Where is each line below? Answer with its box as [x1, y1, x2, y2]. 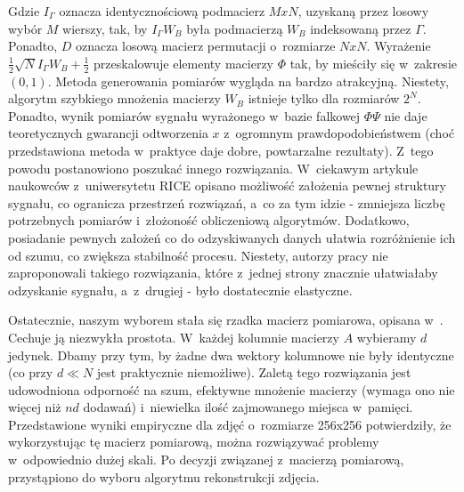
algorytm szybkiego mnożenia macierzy [8, 89, 221, 108]
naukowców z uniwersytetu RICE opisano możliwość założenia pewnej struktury [8, 176, 446, 195]
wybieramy [356, 327, 417, 346]
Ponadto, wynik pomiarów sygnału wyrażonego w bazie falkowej [8, 106, 361, 125]
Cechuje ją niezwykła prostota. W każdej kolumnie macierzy [8, 327, 339, 346]
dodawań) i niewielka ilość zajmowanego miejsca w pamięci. [83, 398, 413, 416]
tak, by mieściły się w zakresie [289, 53, 457, 72]
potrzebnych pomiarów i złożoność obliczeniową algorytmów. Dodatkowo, [8, 211, 410, 230]
